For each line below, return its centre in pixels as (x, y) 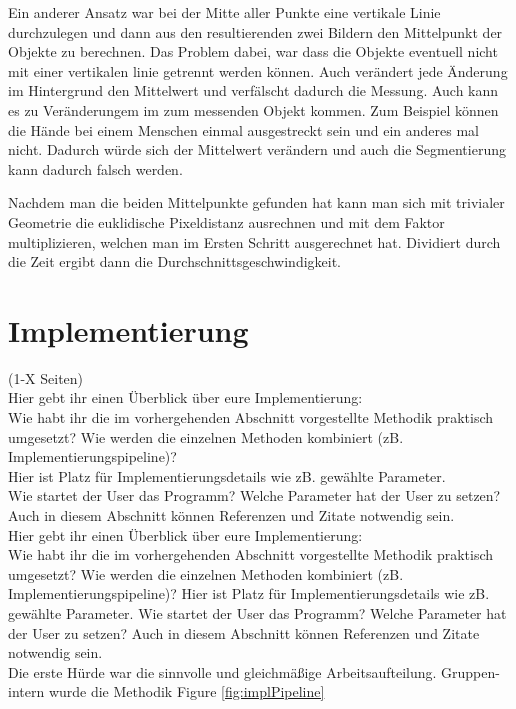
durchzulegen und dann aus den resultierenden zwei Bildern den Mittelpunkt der (255, 31)
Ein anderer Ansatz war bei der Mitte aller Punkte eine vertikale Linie (224, 12)
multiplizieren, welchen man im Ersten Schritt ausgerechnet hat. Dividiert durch (254, 241)
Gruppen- (470, 671)
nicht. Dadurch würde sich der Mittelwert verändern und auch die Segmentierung (257, 149)
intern (26, 691)
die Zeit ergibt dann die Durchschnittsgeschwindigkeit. (175, 261)
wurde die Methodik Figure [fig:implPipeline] (186, 691)
